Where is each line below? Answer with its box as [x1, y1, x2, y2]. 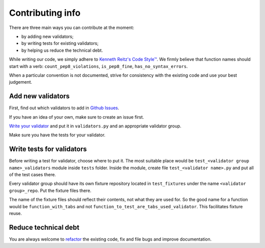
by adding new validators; [21, 33, 74, 39]
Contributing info [9, 7, 81, 18]
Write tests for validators [9, 145, 87, 154]
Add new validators [9, 92, 70, 100]
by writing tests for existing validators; [21, 40, 99, 46]
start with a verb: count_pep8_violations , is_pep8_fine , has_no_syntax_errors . [9, 63, 188, 69]
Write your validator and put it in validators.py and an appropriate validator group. [9, 123, 182, 129]
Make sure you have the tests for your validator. [9, 132, 106, 138]
